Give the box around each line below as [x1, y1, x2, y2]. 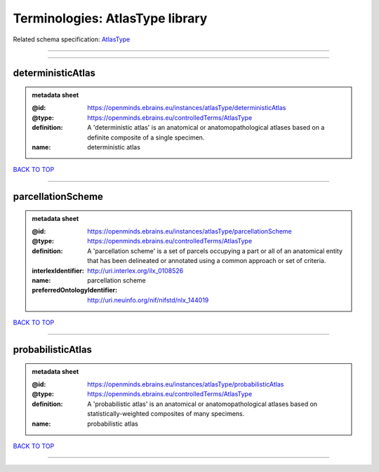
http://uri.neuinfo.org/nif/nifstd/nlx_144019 [87, 295, 209, 304]
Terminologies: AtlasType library [13, 11, 208, 26]
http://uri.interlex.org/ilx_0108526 [87, 267, 184, 275]
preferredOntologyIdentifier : [32, 286, 118, 295]
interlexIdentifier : [32, 267, 84, 275]
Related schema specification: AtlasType [13, 35, 131, 43]
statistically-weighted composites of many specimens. [87, 410, 245, 418]
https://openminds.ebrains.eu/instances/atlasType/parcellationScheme [87, 227, 292, 236]
